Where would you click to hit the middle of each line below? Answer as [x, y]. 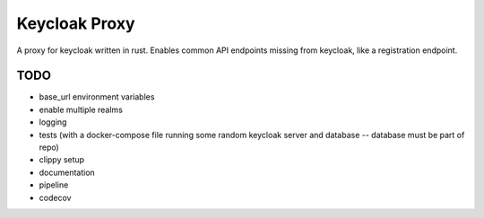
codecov [55, 197]
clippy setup [62, 160]
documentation [67, 172]
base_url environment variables [97, 97]
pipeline [54, 185]
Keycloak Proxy [76, 23]
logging [53, 122]
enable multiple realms [81, 109]
